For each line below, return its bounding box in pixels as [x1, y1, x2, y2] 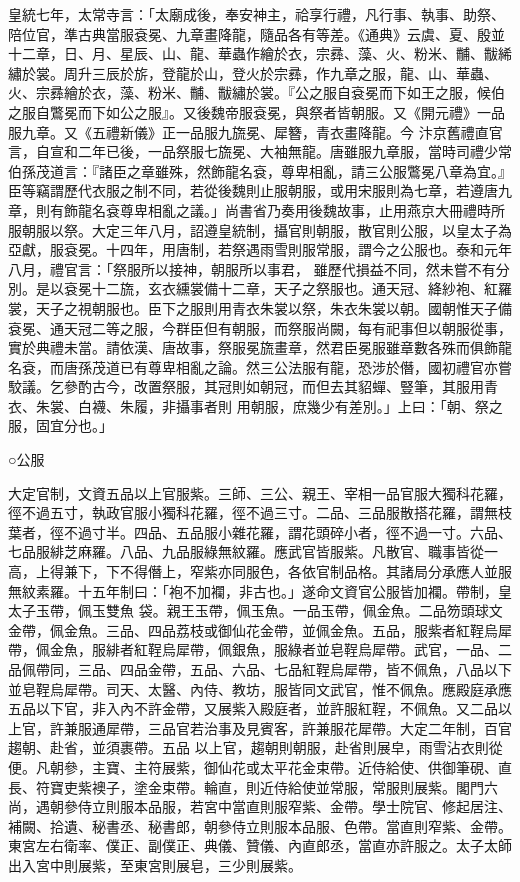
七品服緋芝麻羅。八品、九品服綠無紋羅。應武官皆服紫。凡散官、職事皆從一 [8, 541, 498, 562]
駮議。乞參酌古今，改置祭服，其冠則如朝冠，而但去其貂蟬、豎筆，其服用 [8, 376, 484, 397]
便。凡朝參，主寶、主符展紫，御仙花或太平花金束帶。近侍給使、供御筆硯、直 [8, 756, 512, 777]
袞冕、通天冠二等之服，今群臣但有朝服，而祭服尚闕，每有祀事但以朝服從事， [8, 317, 512, 338]
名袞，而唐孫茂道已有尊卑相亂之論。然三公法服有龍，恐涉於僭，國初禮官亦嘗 [8, 356, 512, 377]
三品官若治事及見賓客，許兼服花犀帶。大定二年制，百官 [147, 717, 512, 738]
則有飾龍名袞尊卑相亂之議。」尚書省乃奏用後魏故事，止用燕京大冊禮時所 [35, 199, 505, 220]
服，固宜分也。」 [8, 415, 113, 436]
